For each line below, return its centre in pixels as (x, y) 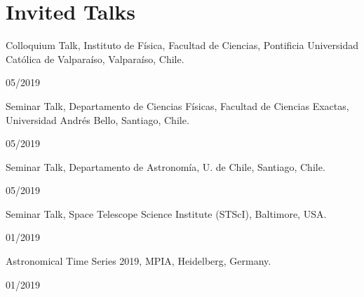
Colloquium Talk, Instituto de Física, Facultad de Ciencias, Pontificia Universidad (182, 45)
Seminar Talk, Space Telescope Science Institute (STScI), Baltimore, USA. (166, 213)
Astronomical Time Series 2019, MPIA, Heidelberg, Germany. (139, 261)
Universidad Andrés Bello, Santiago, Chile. (97, 119)
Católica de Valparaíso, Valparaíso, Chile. (95, 58)
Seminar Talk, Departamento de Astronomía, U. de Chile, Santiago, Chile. (166, 166)
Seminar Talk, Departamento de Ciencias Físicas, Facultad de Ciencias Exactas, (177, 105)
